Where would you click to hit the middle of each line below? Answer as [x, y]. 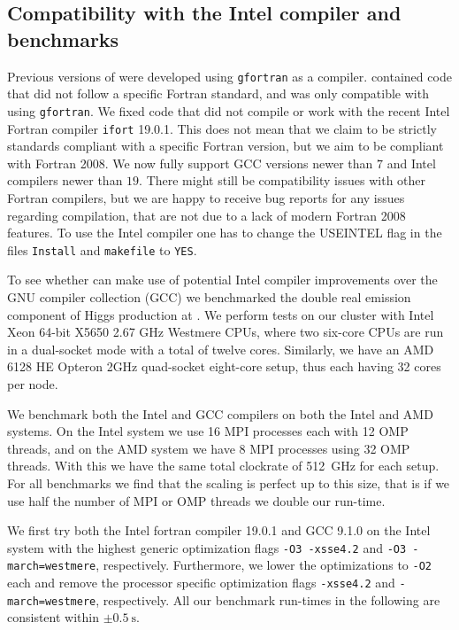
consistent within [53, 617]
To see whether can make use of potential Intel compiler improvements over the [222, 280]
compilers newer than [65, 180]
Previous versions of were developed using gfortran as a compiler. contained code [229, 76]
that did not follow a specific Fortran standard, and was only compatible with [218, 93]
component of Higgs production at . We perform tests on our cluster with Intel [221, 314]
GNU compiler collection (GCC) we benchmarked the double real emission [209, 296]
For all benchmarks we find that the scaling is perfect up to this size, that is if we [229, 482]
